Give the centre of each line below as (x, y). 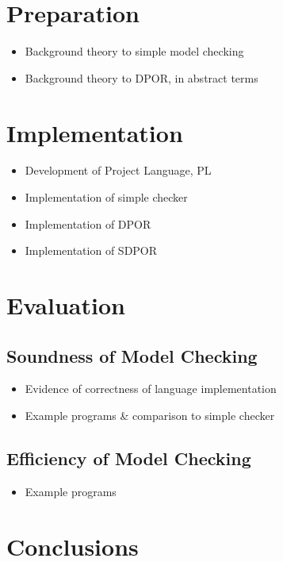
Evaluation (66, 305)
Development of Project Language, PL (118, 170)
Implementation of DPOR (88, 223)
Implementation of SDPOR (91, 250)
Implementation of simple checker (106, 197)
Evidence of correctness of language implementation (151, 389)
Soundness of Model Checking (132, 355)
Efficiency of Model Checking (129, 458)
